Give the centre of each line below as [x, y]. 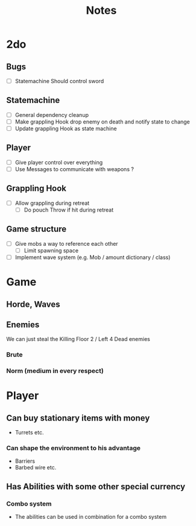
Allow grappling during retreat [52, 203]
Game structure [36, 229]
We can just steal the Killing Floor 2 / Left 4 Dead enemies [78, 339]
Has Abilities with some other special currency [96, 487]
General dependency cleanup [52, 114]
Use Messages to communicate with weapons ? [74, 169]
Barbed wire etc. [36, 468]
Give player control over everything [59, 162]
